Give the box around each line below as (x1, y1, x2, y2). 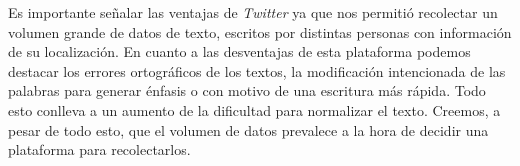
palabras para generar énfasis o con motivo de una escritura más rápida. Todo (8, 80, 486, 101)
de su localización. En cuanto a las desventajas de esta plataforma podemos (8, 41, 471, 62)
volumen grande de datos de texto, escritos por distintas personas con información (8, 21, 512, 42)
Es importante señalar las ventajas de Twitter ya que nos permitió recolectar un (8, 2, 498, 22)
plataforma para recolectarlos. (8, 139, 191, 160)
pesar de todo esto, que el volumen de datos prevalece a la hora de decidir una (8, 119, 489, 140)
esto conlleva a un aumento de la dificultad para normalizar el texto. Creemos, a (8, 99, 501, 120)
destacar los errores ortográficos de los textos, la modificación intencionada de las (8, 60, 506, 81)
